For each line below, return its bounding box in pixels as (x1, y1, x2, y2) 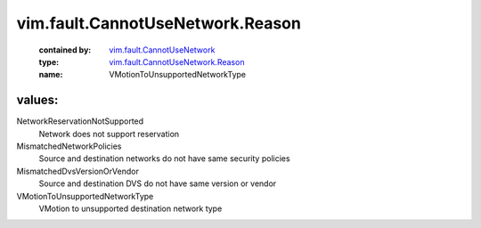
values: (16, 93, 59, 108)
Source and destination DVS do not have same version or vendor (38, 178, 277, 189)
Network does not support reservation (38, 128, 180, 139)
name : (38, 69, 63, 80)
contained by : (38, 45, 92, 55)
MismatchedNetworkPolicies (16, 141, 122, 151)
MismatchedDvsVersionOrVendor (16, 166, 140, 176)
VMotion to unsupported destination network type (38, 203, 223, 214)
